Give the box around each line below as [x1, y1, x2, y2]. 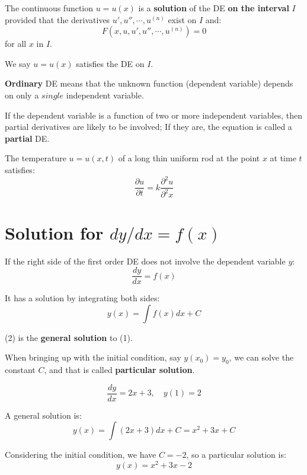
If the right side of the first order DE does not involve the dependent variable [5, 254, 286, 267]
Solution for [5, 220, 104, 244]
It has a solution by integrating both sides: [5, 292, 160, 304]
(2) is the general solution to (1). [5, 331, 133, 343]
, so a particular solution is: [186, 448, 286, 461]
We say [5, 57, 31, 69]
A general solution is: [5, 409, 82, 421]
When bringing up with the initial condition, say [5, 351, 181, 364]
